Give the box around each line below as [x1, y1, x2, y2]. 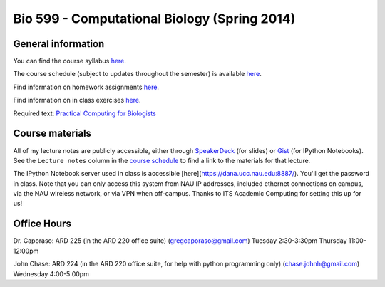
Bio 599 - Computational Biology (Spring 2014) [13, 11, 296, 26]
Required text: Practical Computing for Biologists [13, 109, 156, 118]
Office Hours [13, 218, 71, 230]
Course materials [13, 127, 92, 140]
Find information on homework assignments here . [13, 83, 160, 91]
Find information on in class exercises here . [13, 96, 141, 105]
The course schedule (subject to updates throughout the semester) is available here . [13, 70, 262, 78]
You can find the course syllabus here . [13, 57, 126, 66]
